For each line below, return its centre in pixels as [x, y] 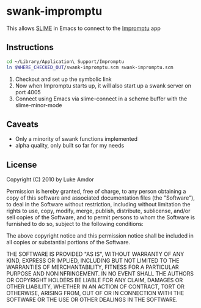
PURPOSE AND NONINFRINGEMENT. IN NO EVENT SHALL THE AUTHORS [100, 274]
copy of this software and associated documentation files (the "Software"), [101, 198]
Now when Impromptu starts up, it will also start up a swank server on [103, 85]
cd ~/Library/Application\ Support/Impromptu [65, 62]
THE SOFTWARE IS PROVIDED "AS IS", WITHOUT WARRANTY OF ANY [95, 254]
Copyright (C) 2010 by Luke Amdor [50, 179]
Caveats [22, 124]
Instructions [30, 47]
